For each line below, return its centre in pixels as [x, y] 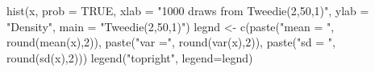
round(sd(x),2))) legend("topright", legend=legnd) [130, 57]
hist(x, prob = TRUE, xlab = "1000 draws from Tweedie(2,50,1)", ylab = [188, 10]
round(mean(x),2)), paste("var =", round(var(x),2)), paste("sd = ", [171, 42]
